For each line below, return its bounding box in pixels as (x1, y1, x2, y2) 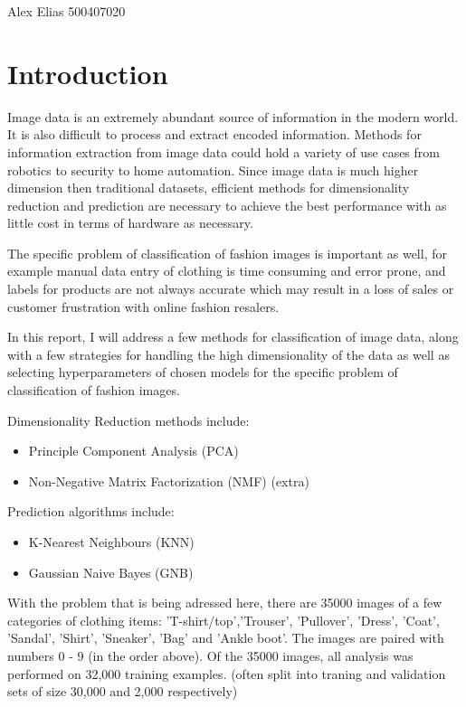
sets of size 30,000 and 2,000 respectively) (7, 682, 238, 701)
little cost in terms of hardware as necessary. (7, 213, 253, 232)
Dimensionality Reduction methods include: (7, 410, 250, 429)
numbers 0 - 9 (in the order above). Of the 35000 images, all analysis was (7, 646, 414, 665)
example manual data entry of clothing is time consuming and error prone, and (7, 261, 446, 280)
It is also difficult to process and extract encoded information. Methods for (7, 125, 422, 144)
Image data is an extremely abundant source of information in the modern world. (7, 107, 459, 126)
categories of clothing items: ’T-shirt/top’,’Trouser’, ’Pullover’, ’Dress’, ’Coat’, (7, 610, 440, 629)
